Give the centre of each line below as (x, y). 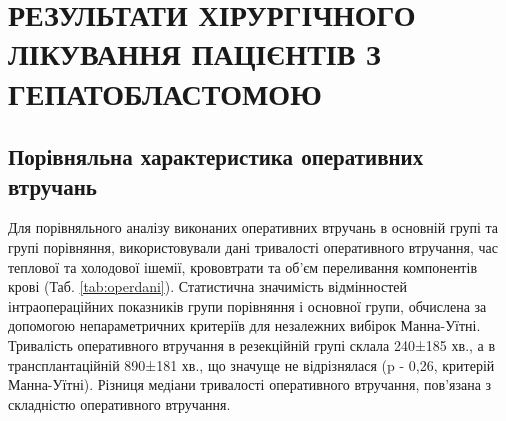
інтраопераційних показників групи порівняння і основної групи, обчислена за (247, 305)
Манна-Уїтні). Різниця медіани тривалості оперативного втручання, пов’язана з (250, 384)
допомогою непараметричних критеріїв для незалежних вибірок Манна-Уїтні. (244, 325)
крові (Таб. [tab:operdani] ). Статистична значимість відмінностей (207, 286)
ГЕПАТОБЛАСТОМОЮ (165, 92)
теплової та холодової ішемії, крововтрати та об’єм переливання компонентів (242, 266)
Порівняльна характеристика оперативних (216, 156)
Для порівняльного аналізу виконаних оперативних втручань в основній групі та (253, 227)
